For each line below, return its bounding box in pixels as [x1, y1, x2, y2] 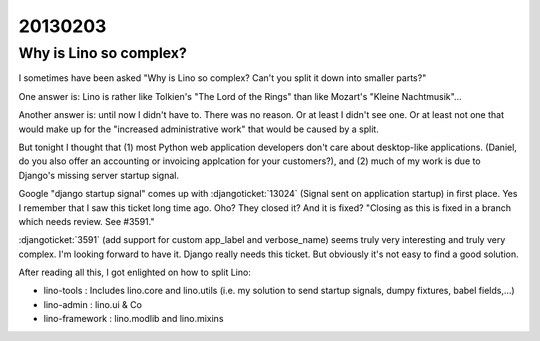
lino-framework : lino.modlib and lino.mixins [43, 313, 224, 325]
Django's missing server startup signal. [18, 169, 180, 181]
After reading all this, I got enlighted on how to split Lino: [18, 266, 252, 279]
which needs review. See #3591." [18, 215, 155, 227]
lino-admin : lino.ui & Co [43, 298, 142, 310]
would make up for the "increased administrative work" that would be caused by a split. [18, 123, 379, 135]
